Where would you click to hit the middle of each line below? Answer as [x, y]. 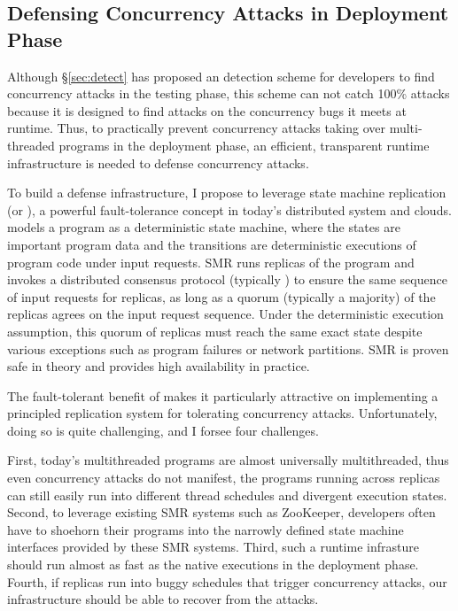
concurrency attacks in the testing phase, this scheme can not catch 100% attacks [229, 93]
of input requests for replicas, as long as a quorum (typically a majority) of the [221, 296]
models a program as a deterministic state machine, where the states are [204, 227]
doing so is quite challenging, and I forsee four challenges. [163, 430]
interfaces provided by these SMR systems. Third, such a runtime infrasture [213, 547]
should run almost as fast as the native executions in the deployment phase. [213, 565]
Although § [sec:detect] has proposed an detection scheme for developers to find [221, 76]
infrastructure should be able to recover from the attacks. [163, 599]
